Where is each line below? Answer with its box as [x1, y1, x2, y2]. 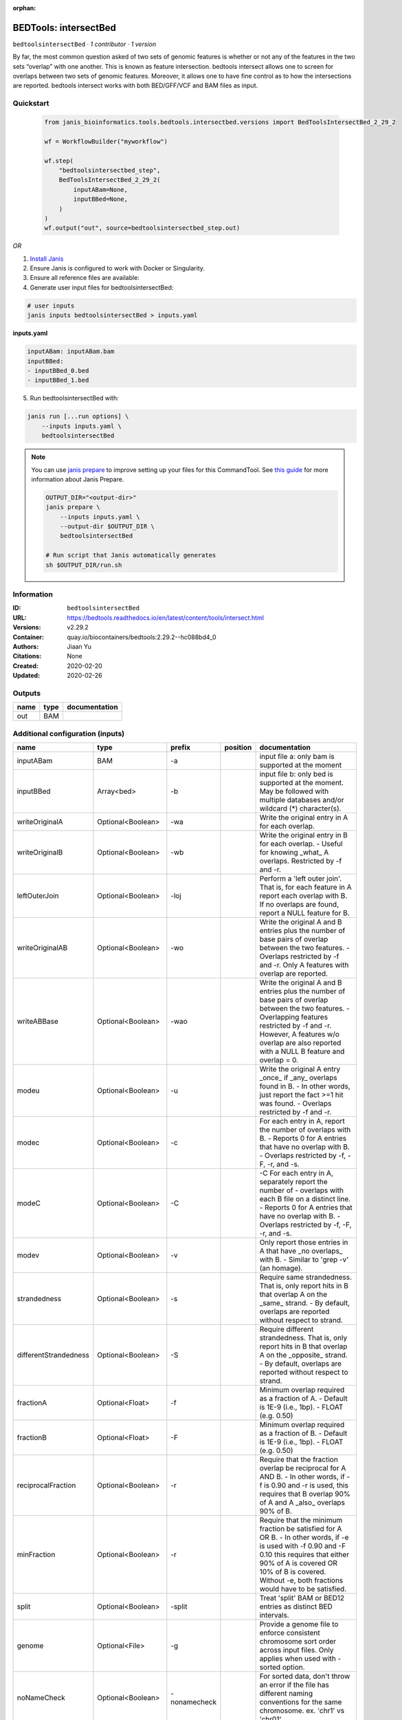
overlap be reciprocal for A [259, 1463, 346, 1472]
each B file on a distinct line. [259, 1194, 351, 1203]
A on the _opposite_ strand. [259, 1350, 348, 1359]
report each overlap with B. [259, 891, 348, 901]
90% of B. [259, 1506, 292, 1516]
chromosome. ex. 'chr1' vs [259, 1706, 345, 1715]
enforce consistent [259, 1628, 320, 1637]
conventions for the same [259, 1697, 342, 1706]
